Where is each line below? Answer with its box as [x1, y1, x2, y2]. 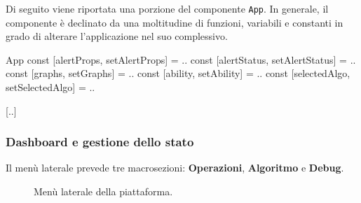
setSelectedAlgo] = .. [6, 80, 95, 94]
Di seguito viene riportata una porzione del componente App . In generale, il [6, 1, 329, 15]
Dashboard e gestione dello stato [6, 133, 194, 150]
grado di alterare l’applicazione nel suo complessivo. [6, 29, 228, 43]
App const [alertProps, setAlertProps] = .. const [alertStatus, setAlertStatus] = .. [6, 52, 356, 66]
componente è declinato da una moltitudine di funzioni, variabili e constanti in [6, 15, 343, 29]
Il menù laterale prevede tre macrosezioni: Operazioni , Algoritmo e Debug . [6, 160, 344, 175]
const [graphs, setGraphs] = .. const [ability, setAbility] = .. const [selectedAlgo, [6, 66, 350, 80]
